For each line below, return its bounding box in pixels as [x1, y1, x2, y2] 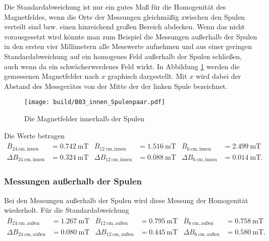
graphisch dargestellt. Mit [107, 71, 187, 81]
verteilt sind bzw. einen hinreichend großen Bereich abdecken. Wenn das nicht [4, 21, 245, 32]
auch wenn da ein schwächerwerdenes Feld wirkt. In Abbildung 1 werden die [4, 61, 240, 71]
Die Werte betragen [4, 130, 65, 140]
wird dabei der [196, 71, 241, 81]
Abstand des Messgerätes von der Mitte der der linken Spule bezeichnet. [4, 80, 228, 91]
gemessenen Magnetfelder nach [4, 71, 99, 81]
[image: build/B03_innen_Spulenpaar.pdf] [24, 99, 166, 106]
